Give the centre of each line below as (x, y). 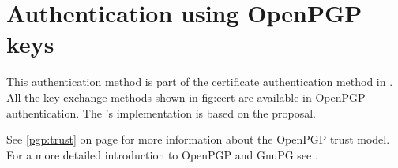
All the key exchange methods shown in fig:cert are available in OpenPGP (186, 97)
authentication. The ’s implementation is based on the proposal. (161, 112)
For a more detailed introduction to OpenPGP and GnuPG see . (162, 154)
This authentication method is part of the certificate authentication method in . (200, 82)
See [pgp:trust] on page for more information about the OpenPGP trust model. (198, 139)
